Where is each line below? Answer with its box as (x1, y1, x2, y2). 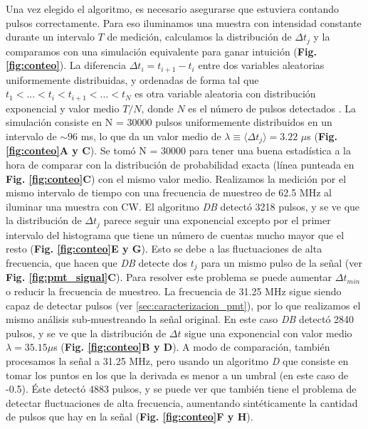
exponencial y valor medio (6, 100, 120, 115)
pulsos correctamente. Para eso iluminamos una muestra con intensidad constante (6, 15, 362, 30)
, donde (141, 100, 174, 115)
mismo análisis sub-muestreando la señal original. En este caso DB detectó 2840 (6, 312, 354, 327)
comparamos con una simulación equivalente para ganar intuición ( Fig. (6, 43, 317, 58)
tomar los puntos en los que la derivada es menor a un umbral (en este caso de (6, 367, 349, 382)
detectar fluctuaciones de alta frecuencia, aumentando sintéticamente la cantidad (6, 395, 358, 410)
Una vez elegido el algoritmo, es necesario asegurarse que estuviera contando (6, 1, 339, 16)
